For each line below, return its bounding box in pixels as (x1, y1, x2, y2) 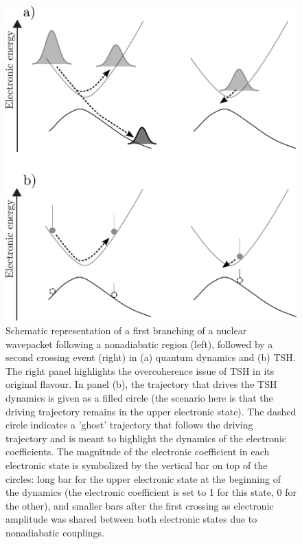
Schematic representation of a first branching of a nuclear (5, 323, 247, 338)
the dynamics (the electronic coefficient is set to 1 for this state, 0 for (5, 485, 297, 499)
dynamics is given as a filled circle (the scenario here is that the (5, 391, 273, 405)
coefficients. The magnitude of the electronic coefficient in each (5, 444, 270, 459)
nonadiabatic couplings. (5, 525, 105, 539)
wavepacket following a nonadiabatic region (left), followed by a (5, 336, 273, 351)
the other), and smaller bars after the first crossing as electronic (5, 498, 274, 512)
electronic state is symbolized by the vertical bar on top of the (5, 458, 268, 472)
